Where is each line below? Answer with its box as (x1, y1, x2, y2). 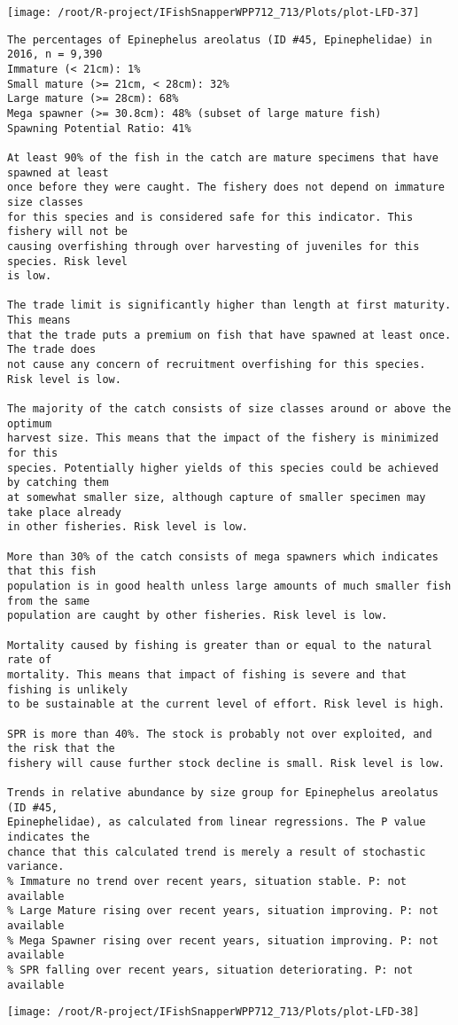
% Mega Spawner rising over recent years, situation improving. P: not (7, 934, 439, 947)
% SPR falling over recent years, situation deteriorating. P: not (7, 964, 414, 976)
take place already (7, 505, 121, 519)
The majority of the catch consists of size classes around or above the (7, 403, 452, 416)
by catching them (7, 476, 109, 489)
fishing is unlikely (7, 683, 128, 696)
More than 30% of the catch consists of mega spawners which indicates (7, 550, 439, 563)
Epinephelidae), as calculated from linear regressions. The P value (7, 816, 426, 829)
